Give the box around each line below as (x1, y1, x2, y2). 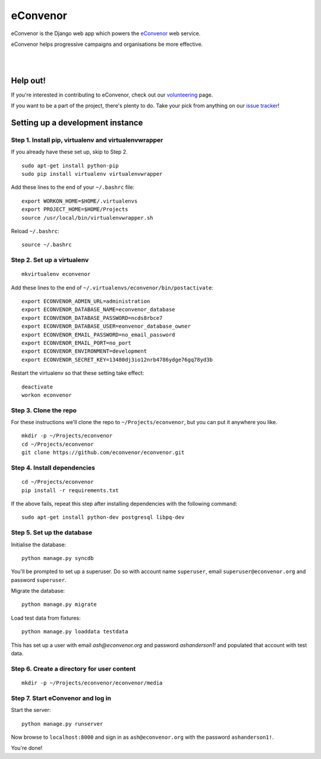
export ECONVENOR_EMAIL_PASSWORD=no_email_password (21, 331, 175, 338)
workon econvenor (21, 391, 72, 399)
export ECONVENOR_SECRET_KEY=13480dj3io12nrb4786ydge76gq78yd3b (21, 356, 213, 363)
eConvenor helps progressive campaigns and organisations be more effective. (11, 41, 203, 48)
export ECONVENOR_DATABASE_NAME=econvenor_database (21, 306, 175, 313)
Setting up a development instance (11, 117, 143, 127)
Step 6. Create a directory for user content (11, 664, 136, 673)
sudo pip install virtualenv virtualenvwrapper (21, 170, 163, 177)
